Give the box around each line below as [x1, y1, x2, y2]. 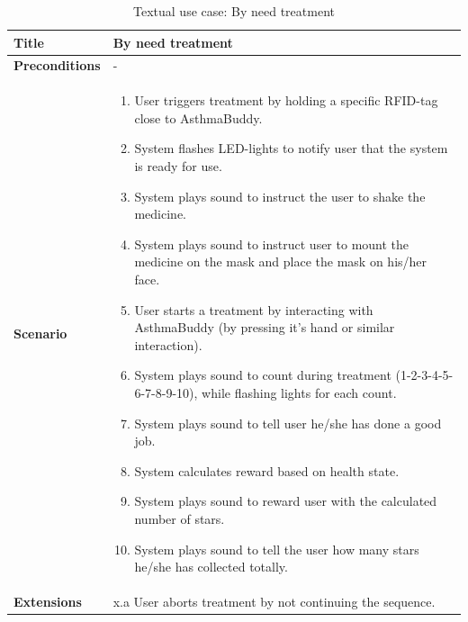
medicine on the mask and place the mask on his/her [134, 252, 427, 271]
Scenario [13, 324, 67, 343]
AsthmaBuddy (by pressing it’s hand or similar [134, 318, 395, 337]
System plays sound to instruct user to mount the [134, 234, 409, 253]
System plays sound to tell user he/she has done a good [134, 413, 442, 432]
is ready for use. [134, 157, 222, 176]
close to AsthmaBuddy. [134, 108, 263, 127]
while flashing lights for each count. [202, 383, 397, 401]
